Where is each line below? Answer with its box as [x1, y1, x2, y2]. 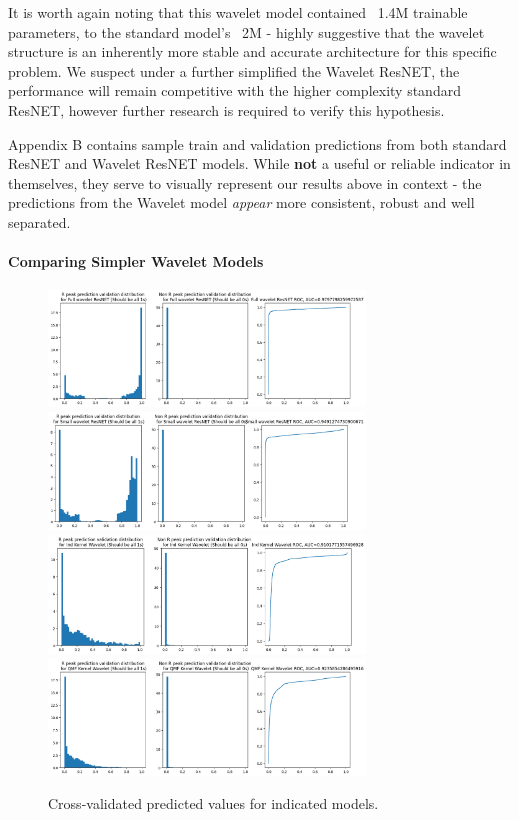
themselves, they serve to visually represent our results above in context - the [8, 172, 482, 193]
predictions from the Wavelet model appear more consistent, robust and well [8, 192, 475, 213]
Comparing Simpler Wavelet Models [8, 251, 264, 272]
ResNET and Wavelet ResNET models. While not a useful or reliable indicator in [8, 153, 511, 174]
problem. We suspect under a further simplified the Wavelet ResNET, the [8, 60, 460, 81]
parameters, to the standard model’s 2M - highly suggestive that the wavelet [8, 21, 485, 42]
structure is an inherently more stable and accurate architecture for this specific [8, 41, 497, 62]
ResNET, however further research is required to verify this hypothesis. [8, 99, 445, 120]
